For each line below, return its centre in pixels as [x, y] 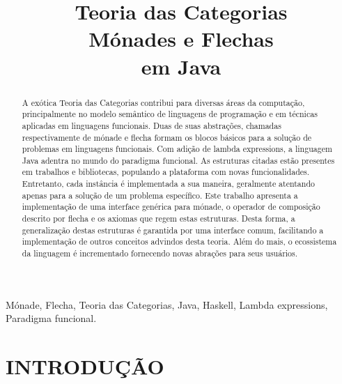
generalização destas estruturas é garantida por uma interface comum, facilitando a [173, 230]
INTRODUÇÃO [85, 366]
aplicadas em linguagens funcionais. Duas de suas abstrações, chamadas [151, 125]
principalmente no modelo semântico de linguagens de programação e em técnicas [170, 114]
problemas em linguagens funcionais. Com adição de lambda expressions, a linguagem [177, 149]
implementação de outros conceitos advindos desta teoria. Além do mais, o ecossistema [179, 241]
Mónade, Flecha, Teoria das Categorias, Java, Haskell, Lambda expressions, [167, 304]
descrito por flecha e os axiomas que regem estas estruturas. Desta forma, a [158, 218]
